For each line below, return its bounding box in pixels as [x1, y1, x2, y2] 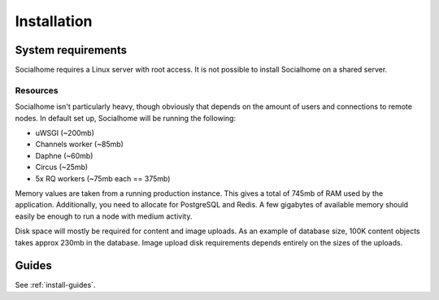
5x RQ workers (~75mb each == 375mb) [35, 173, 171, 183]
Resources [15, 85, 59, 96]
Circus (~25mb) [35, 163, 89, 172]
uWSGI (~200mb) [35, 128, 95, 137]
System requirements [15, 43, 128, 57]
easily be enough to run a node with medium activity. [15, 211, 193, 221]
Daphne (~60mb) [35, 150, 93, 160]
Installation [15, 12, 93, 30]
